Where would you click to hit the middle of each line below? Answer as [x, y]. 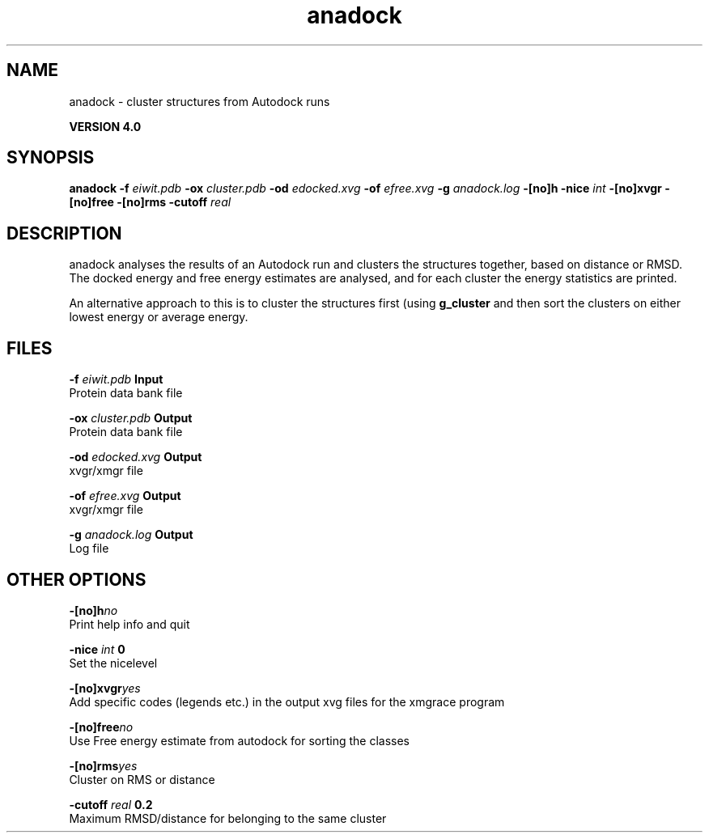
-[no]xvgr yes [105, 688]
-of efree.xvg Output [125, 496]
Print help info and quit [129, 624]
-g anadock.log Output [131, 535]
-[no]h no [93, 610]
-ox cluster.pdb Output [131, 418]
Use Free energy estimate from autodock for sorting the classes [239, 740]
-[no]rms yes [103, 765]
